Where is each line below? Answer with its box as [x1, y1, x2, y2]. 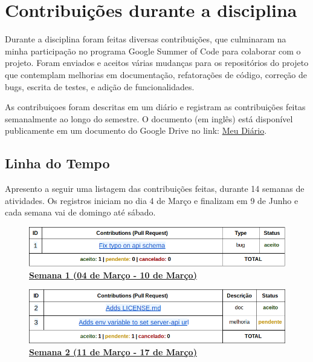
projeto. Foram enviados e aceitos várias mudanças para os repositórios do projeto [5, 56, 309, 69]
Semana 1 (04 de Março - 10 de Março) [29, 268, 197, 281]
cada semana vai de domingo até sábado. [5, 206, 156, 219]
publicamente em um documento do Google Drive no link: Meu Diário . [5, 124, 267, 137]
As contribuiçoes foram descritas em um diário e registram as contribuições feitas [5, 100, 306, 113]
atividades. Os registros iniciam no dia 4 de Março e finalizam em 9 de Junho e [5, 194, 298, 206]
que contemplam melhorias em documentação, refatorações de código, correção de [5, 68, 308, 81]
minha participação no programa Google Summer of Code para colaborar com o [5, 44, 301, 57]
